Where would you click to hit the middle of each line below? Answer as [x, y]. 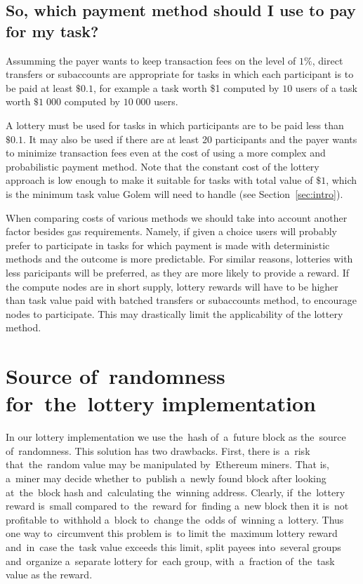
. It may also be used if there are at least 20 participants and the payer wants [190, 139]
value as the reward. [49, 575]
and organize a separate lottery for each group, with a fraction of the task [170, 560]
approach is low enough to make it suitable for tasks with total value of [159, 180]
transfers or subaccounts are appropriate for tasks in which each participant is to [180, 74]
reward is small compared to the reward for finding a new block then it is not [177, 506]
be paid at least [39, 87]
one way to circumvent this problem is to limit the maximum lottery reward [172, 533]
